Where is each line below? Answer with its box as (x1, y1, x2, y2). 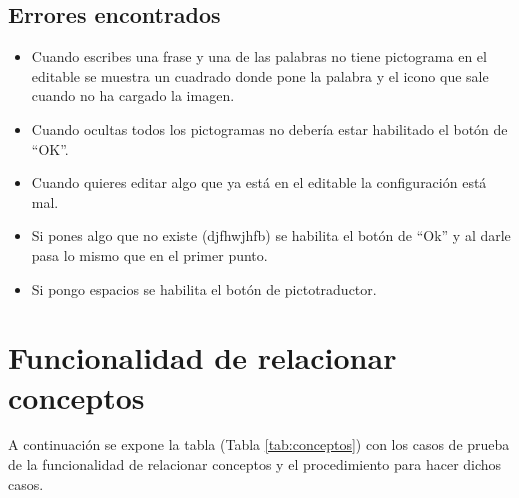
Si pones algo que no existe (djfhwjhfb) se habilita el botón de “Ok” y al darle (31, 225, 511, 246)
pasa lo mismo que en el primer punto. (31, 244, 268, 265)
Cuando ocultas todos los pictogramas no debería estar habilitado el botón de (31, 118, 508, 139)
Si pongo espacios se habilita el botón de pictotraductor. (31, 278, 377, 299)
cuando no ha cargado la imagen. (31, 85, 235, 106)
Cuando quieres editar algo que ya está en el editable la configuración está (31, 172, 487, 193)
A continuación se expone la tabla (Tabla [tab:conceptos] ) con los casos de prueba (8, 434, 510, 455)
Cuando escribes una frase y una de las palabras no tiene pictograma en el (31, 46, 487, 67)
